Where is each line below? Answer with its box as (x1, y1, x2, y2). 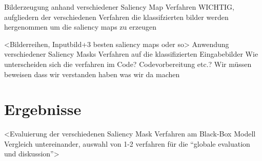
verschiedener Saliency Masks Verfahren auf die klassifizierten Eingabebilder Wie (4, 49, 258, 59)
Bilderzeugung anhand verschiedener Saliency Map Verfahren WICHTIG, (4, 2, 234, 12)
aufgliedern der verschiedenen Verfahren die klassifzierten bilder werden (4, 11, 229, 22)
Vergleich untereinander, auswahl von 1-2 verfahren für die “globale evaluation (4, 138, 250, 149)
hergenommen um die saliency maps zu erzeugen (4, 21, 156, 32)
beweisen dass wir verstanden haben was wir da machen (4, 68, 180, 79)
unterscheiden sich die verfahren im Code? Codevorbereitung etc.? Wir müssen (4, 58, 252, 69)
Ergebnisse (4, 99, 82, 120)
